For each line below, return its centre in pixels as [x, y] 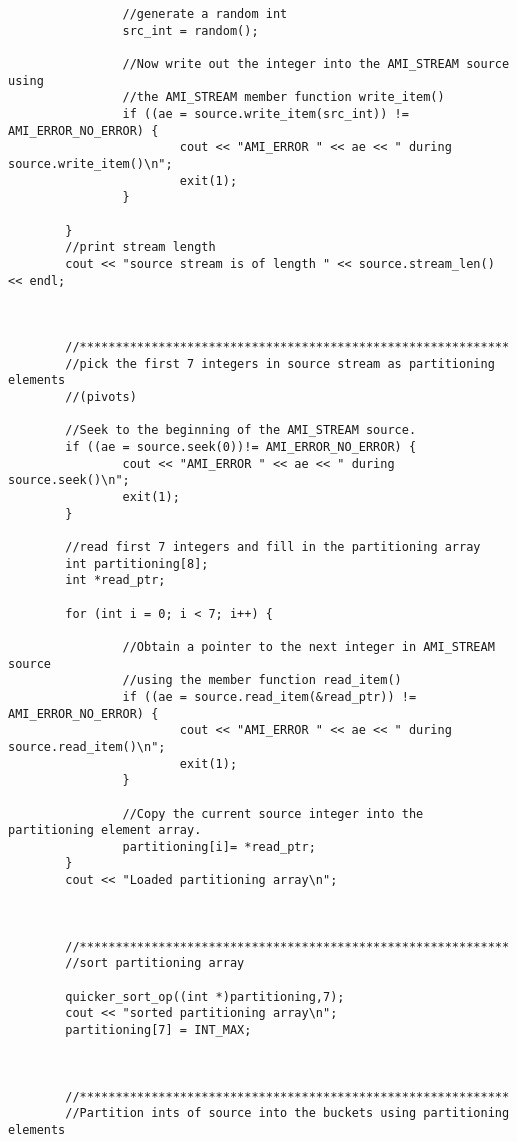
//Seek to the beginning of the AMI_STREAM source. [241, 430]
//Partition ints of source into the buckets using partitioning [287, 1113]
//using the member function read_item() [262, 680]
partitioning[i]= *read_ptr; [219, 846]
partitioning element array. [105, 830]
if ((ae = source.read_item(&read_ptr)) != [269, 696]
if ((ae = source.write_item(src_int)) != [265, 113]
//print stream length [140, 247]
